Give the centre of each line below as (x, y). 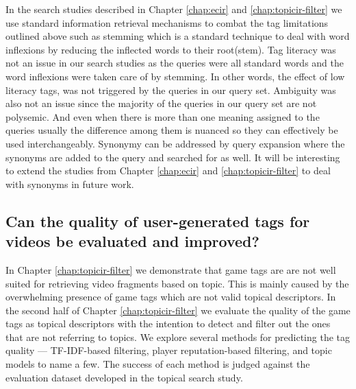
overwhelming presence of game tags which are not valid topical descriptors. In (171, 297)
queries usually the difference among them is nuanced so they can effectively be (172, 130)
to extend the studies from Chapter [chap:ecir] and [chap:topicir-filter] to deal (168, 170)
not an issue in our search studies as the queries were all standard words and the (175, 63)
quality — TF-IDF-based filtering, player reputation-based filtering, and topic (169, 350)
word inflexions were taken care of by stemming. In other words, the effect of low (175, 76)
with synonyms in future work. (70, 184)
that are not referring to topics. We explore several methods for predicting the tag (178, 337)
